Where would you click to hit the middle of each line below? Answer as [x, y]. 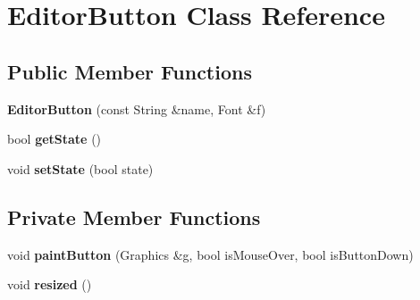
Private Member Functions [134, 217]
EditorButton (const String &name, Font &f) [137, 108]
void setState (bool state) [80, 168]
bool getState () [55, 139]
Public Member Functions [130, 71]
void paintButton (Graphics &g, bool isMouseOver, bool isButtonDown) [210, 254]
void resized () [50, 284]
